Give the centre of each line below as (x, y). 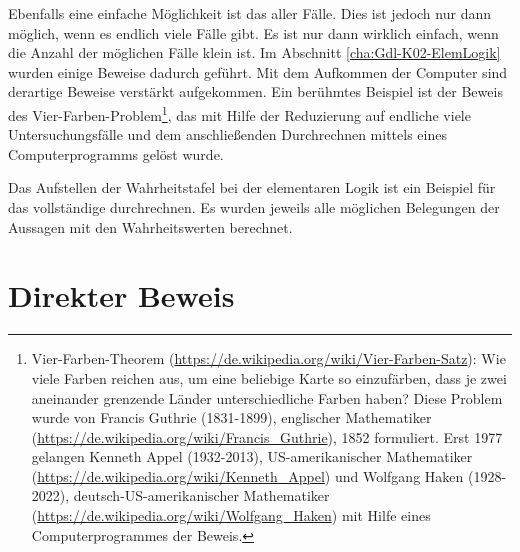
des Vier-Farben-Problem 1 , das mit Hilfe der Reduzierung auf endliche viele (239, 113)
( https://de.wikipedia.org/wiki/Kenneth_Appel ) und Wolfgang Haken (247, 475)
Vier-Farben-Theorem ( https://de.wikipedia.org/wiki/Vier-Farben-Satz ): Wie (268, 358)
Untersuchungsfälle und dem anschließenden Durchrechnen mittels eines (227, 134)
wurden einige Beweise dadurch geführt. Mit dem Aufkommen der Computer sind (258, 71)
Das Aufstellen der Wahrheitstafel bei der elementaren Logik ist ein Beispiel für (252, 187)
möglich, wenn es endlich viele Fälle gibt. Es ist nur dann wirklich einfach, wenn (253, 32)
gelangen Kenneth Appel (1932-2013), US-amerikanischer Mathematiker (252, 456)
